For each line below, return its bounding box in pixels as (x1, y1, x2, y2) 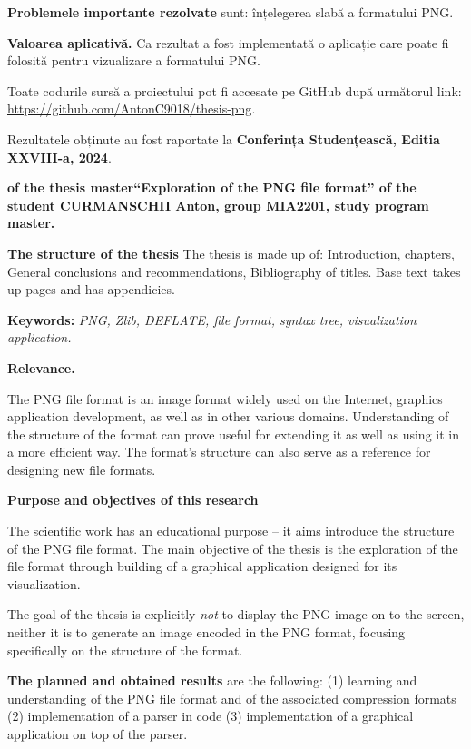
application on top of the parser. (7, 724, 188, 743)
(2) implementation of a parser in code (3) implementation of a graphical (7, 706, 414, 725)
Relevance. (7, 358, 75, 377)
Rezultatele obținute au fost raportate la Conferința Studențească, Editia (7, 129, 440, 148)
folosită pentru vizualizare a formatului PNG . (7, 51, 260, 70)
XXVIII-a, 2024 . (7, 147, 112, 166)
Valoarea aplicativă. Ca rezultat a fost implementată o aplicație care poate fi (7, 33, 449, 52)
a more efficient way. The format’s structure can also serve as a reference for (7, 442, 431, 461)
